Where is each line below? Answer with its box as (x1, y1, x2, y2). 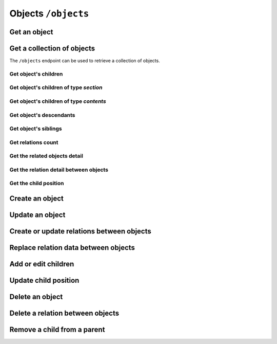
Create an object (9, 194, 64, 203)
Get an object (9, 27, 53, 36)
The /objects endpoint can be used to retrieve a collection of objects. (9, 58, 160, 64)
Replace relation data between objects (9, 243, 135, 252)
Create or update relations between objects (9, 227, 151, 236)
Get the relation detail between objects (9, 166, 109, 173)
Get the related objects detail (9, 152, 83, 159)
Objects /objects (9, 8, 89, 19)
